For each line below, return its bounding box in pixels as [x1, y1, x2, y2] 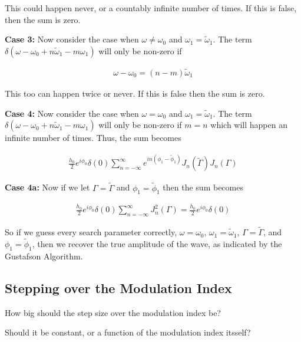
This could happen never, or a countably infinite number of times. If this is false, [5, 2, 297, 14]
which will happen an [210, 119, 287, 131]
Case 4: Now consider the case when [5, 107, 139, 119]
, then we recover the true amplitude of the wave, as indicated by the [32, 237, 282, 249]
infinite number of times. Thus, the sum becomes [5, 131, 181, 144]
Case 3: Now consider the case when [5, 33, 139, 45]
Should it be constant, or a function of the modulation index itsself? [5, 326, 251, 338]
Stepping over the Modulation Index [5, 278, 232, 297]
